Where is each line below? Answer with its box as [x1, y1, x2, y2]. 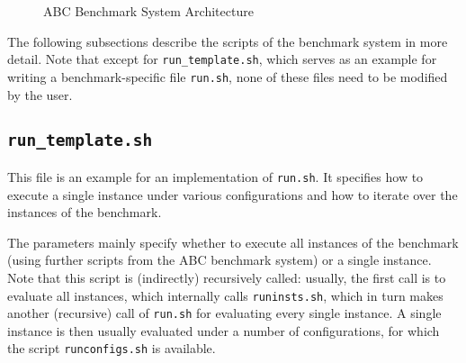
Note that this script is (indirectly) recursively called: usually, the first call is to [7, 268, 446, 286]
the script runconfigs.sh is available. [7, 339, 216, 358]
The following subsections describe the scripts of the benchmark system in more [7, 32, 448, 50]
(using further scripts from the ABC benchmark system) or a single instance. [7, 250, 432, 269]
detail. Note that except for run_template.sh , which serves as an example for [7, 50, 437, 68]
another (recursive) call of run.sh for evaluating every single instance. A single [7, 304, 442, 322]
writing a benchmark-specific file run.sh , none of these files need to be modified [7, 67, 448, 86]
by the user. [7, 85, 73, 104]
